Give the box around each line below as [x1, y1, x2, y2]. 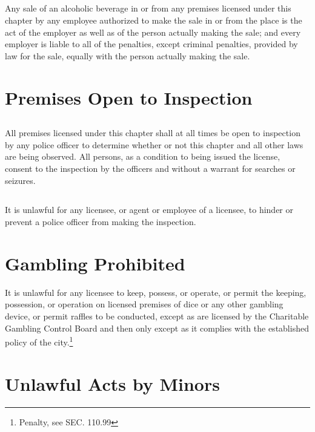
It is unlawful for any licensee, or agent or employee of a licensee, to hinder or [5, 203, 293, 216]
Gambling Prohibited [5, 250, 185, 275]
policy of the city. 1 [5, 334, 73, 348]
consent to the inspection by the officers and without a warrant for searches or [5, 162, 296, 174]
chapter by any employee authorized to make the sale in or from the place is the [5, 13, 302, 26]
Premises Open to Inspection [5, 85, 253, 110]
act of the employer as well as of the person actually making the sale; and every [5, 25, 301, 38]
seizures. [5, 174, 36, 186]
